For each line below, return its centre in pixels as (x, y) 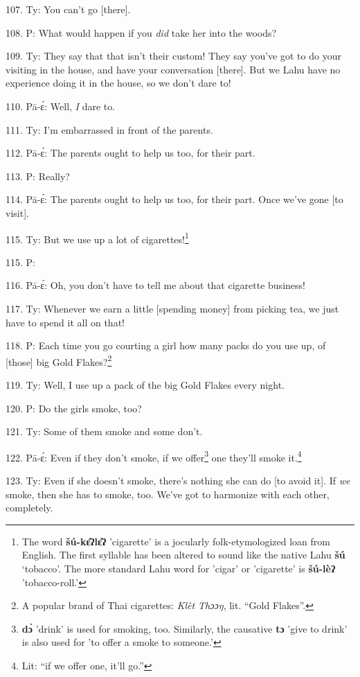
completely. (29, 508)
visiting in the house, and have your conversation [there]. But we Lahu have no (173, 69)
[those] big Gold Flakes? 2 (59, 360)
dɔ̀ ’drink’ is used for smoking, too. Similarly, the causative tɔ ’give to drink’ (184, 628)
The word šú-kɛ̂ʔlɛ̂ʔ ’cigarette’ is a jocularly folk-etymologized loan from (176, 541)
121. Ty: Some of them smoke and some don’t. (104, 431)
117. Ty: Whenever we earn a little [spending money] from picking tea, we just (172, 308)
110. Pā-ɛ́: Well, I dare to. (61, 106)
